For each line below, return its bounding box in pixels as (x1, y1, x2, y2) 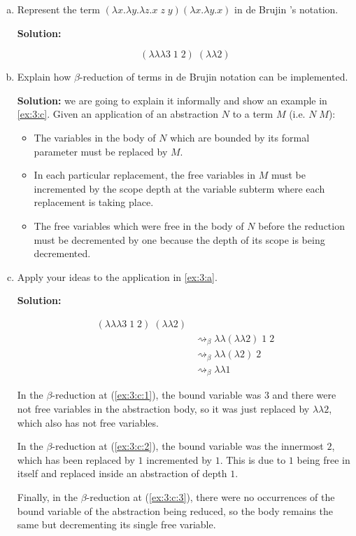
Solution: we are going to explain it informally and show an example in (17, 92, 327, 107)
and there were (272, 387, 336, 402)
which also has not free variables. (17, 415, 159, 430)
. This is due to (220, 452, 286, 467)
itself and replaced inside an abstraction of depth (17, 466, 227, 481)
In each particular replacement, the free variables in (34, 167, 256, 182)
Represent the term (17, 2, 100, 16)
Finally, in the (17, 489, 78, 504)
